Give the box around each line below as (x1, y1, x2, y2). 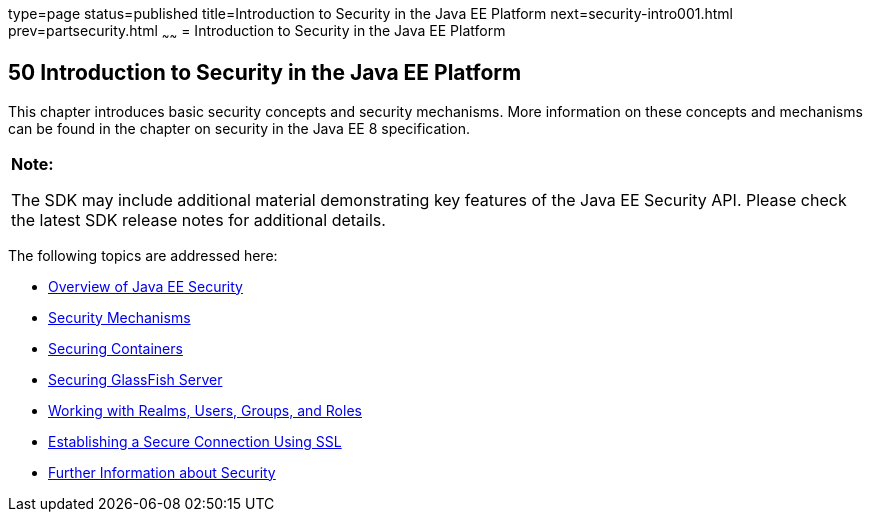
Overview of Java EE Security (48, 277, 243, 295)
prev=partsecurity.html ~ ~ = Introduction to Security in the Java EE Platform (8, 22, 506, 43)
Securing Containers (48, 339, 183, 357)
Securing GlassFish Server (48, 370, 223, 388)
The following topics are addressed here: (8, 246, 278, 264)
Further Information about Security (48, 463, 276, 481)
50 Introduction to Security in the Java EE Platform (8, 60, 522, 86)
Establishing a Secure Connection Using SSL (48, 432, 342, 450)
